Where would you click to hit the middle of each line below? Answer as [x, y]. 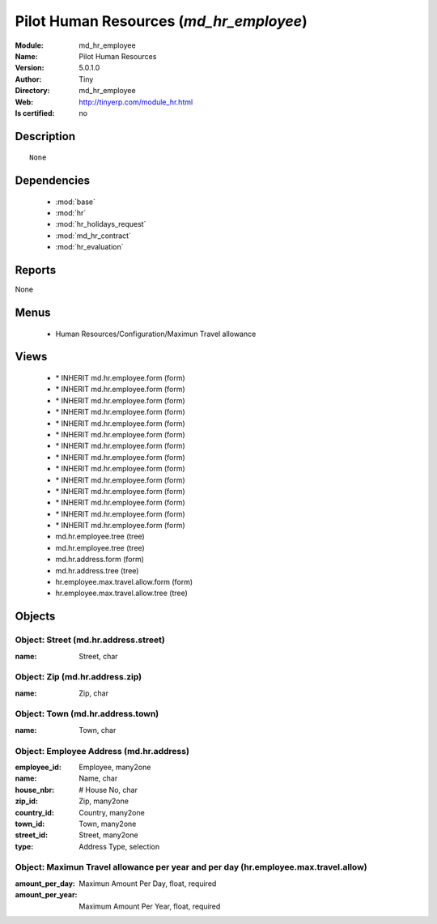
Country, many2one [112, 812]
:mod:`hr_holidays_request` [101, 224]
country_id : [34, 812]
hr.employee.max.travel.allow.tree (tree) [121, 593]
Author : [28, 79]
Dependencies [53, 181]
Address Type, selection [119, 846]
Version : [30, 68]
